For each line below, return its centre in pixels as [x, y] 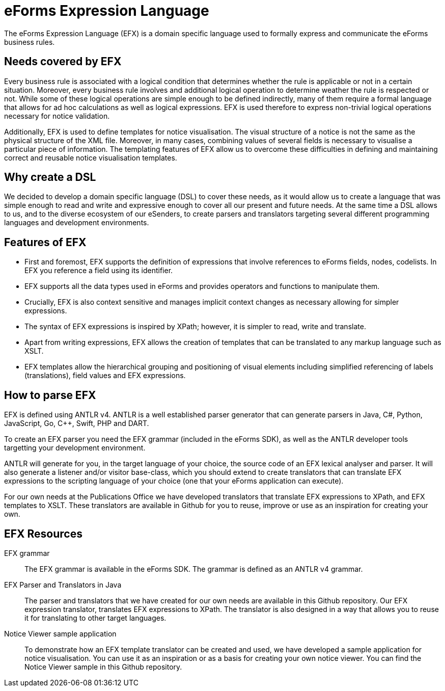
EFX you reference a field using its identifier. [99, 271]
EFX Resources [43, 534]
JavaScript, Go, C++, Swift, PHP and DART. [77, 423]
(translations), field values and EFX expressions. [105, 376]
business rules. [30, 42]
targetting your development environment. [75, 448]
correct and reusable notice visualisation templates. [91, 157]
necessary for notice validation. [57, 116]
